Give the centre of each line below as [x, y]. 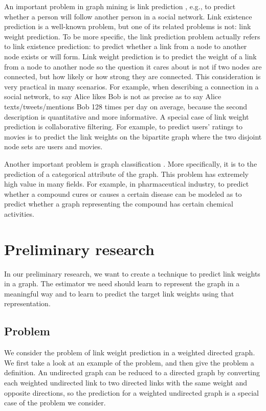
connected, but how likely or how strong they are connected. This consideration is [132, 76]
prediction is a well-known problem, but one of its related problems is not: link [128, 26]
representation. [27, 303]
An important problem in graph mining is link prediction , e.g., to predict [120, 6]
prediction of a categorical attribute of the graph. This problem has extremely [126, 174]
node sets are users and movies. [53, 146]
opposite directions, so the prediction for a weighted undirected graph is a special [131, 392]
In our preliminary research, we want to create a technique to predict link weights [132, 273]
